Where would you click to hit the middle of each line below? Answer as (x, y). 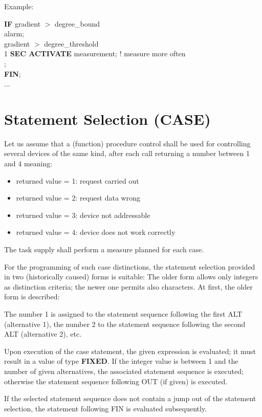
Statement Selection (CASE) (107, 118)
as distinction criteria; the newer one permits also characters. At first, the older (128, 286)
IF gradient (23, 23)
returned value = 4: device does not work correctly (96, 232)
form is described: (32, 297)
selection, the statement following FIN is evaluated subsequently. (106, 408)
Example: (19, 6)
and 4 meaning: (28, 163)
